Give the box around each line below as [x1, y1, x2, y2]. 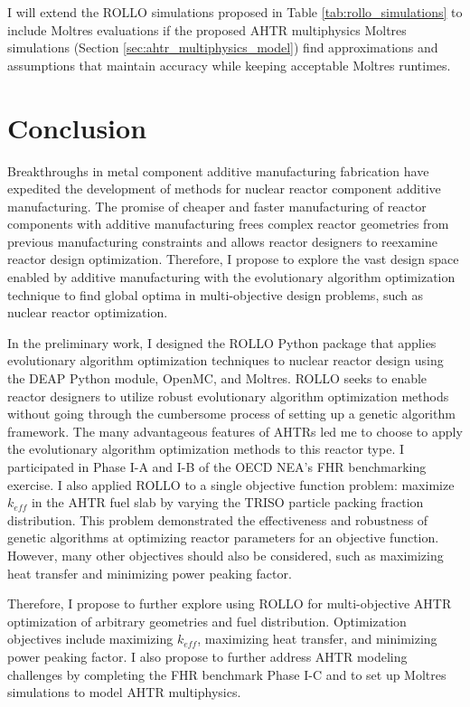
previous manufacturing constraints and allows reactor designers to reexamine [7, 231, 437, 250]
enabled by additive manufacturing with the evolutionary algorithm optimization [7, 268, 456, 287]
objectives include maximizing [7, 629, 174, 648]
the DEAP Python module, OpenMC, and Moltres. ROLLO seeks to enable [7, 369, 428, 388]
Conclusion [7, 108, 147, 146]
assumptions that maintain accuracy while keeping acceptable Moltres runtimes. [7, 55, 451, 74]
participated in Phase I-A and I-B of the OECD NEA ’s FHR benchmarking [7, 457, 427, 476]
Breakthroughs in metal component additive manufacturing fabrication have [7, 161, 429, 180]
